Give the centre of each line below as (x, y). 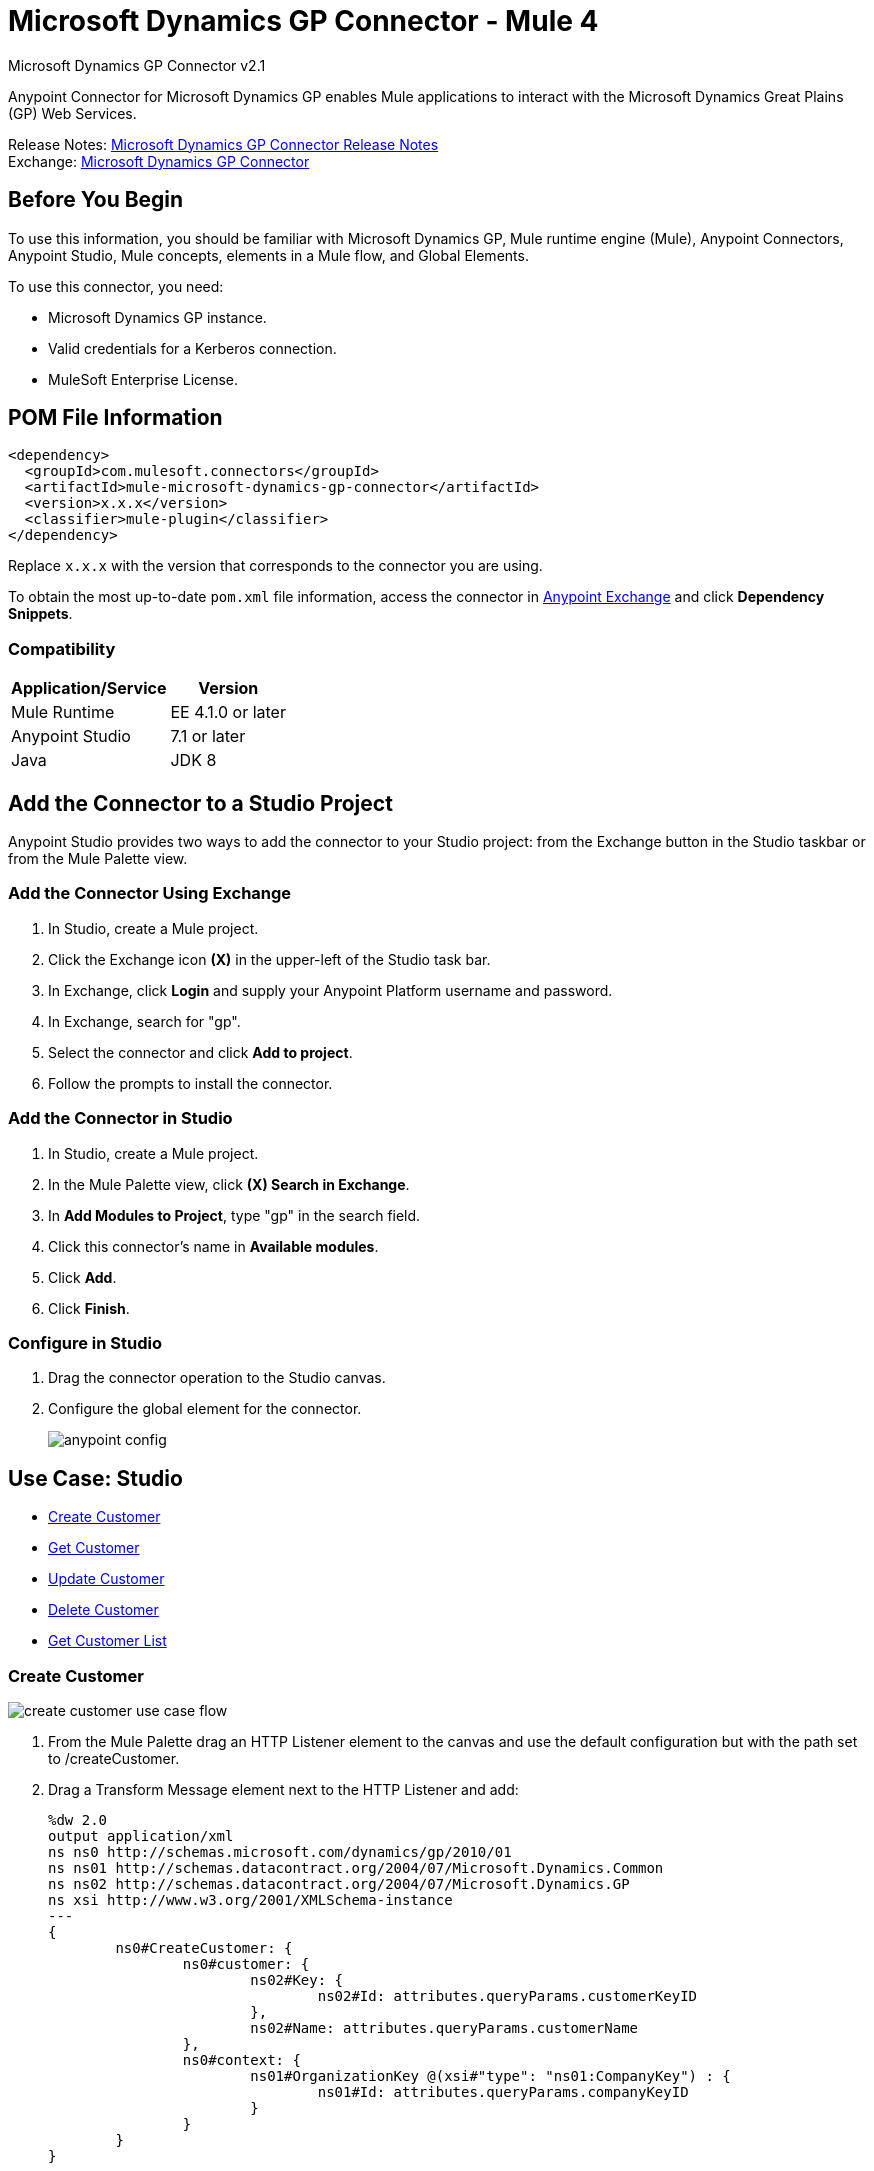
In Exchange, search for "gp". (144, 1021)
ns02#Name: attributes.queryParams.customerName (444, 2027)
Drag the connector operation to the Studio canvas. (217, 1378)
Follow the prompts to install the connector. (190, 1083)
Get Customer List (107, 1641)
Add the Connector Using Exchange (150, 893)
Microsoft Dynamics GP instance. (157, 317)
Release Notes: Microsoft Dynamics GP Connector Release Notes (223, 144)
